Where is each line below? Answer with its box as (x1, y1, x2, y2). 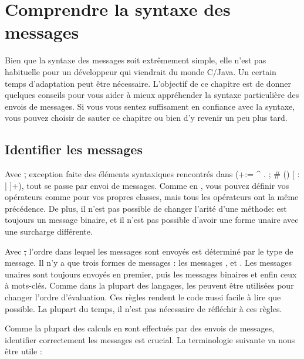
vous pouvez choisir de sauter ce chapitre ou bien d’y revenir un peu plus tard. (5, 111, 288, 124)
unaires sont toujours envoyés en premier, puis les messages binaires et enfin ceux (5, 267, 297, 280)
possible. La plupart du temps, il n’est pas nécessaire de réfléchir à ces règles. (5, 302, 282, 314)
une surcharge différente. (5, 225, 93, 238)
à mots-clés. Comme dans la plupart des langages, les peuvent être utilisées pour (5, 279, 294, 292)
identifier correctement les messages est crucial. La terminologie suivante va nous (5, 333, 295, 346)
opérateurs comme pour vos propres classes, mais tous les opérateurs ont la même (5, 191, 299, 203)
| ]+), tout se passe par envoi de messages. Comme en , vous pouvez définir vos (5, 179, 289, 191)
